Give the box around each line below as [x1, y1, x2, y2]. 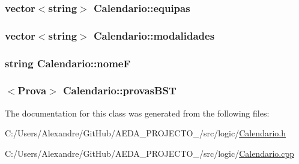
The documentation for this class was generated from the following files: [5, 106, 270, 119]
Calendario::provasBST [63, 83, 177, 98]
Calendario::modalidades [93, 28, 215, 43]
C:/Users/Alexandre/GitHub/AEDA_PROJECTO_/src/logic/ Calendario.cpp [5, 147, 294, 159]
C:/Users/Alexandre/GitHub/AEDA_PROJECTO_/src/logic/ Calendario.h [5, 127, 286, 139]
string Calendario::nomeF [5, 55, 131, 70]
